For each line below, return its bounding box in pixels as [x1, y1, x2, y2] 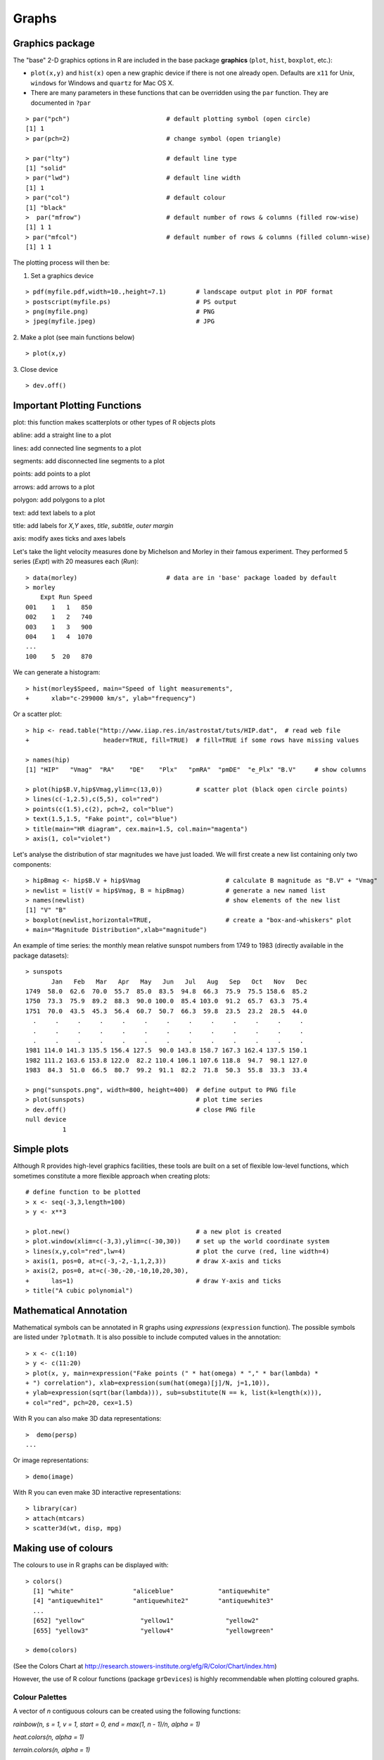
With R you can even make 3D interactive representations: [13, 1488, 181, 1497]
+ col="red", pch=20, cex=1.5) [25, 1398, 134, 1407]
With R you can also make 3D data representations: [13, 1414, 162, 1423]
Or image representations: [13, 1456, 89, 1464]
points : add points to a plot [13, 470, 91, 478]
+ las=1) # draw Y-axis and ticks [25, 1276, 281, 1285]
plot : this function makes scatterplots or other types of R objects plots [13, 417, 216, 426]
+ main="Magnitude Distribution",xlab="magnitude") [25, 926, 207, 934]
